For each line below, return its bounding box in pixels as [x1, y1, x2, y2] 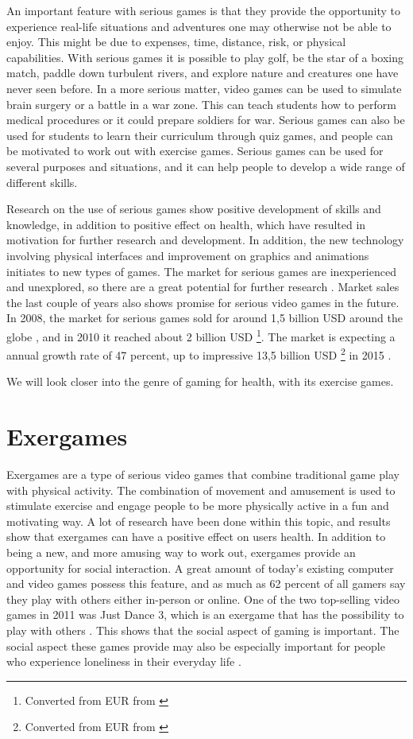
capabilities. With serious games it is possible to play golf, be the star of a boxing [6, 49, 404, 65]
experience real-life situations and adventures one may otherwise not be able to [6, 18, 392, 34]
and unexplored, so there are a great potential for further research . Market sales [6, 278, 399, 295]
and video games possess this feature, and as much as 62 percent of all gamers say [6, 575, 406, 592]
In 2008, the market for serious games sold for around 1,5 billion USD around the [6, 309, 403, 326]
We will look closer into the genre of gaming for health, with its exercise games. [6, 373, 394, 390]
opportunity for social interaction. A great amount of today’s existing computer [6, 559, 394, 576]
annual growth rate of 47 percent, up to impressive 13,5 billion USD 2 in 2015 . [6, 344, 392, 363]
